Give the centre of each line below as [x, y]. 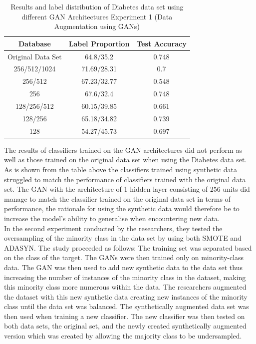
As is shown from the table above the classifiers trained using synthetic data [121, 169]
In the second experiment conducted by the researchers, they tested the [113, 228]
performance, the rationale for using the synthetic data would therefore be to [122, 208]
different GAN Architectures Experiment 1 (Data [97, 16]
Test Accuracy [161, 43]
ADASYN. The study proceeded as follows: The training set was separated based [128, 247]
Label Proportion [99, 43]
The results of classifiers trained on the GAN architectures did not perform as [123, 150]
